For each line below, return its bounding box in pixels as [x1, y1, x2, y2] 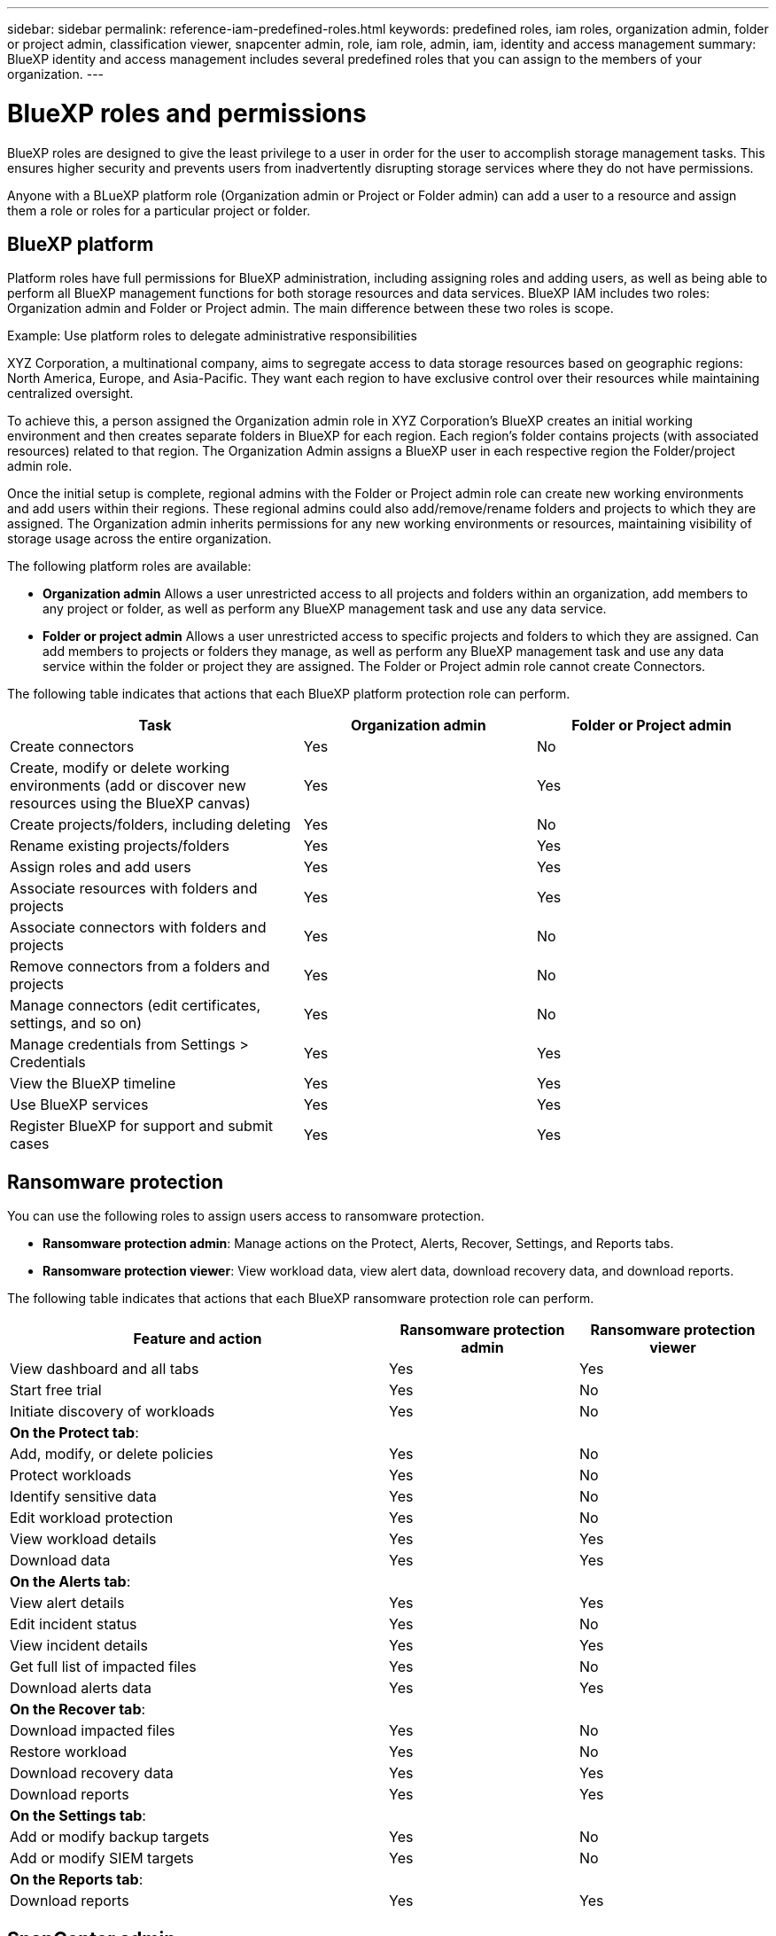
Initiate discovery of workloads [10, 1402, 215, 1421]
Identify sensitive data [10, 1487, 157, 1506]
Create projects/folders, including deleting [10, 816, 291, 834]
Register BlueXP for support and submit [10, 1117, 273, 1136]
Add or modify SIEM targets [10, 1849, 194, 1868]
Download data [10, 1551, 111, 1570]
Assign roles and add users [10, 858, 191, 877]
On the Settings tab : [10, 1807, 146, 1825]
